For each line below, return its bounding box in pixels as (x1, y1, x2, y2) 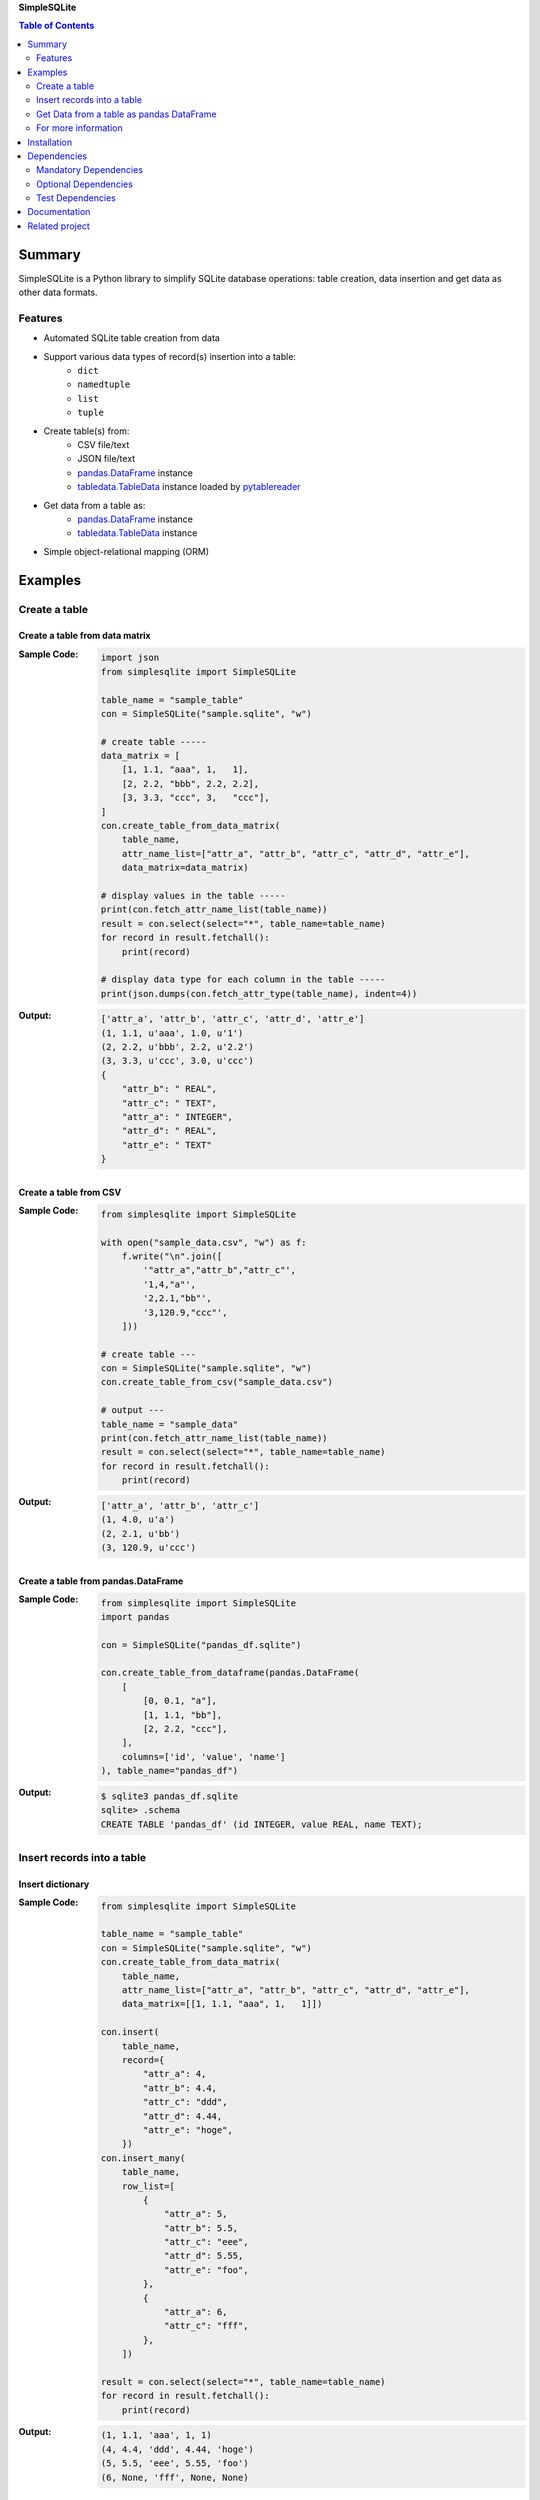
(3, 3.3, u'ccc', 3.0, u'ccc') (100, 1055, 255, 1067)
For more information (36, 122, 124, 134)
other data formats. (18, 286, 99, 299)
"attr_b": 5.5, (163, 2222, 239, 2234)
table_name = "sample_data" (100, 1418, 239, 1430)
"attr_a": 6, (163, 2306, 228, 2318)
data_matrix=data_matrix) (121, 862, 249, 874)
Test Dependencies (36, 192, 117, 204)
